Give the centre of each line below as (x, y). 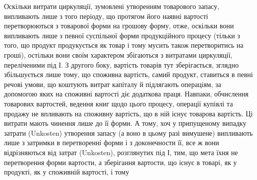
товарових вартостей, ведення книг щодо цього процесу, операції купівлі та (119, 103)
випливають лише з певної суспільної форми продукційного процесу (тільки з (122, 35)
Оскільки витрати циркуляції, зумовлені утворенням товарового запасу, (112, 6)
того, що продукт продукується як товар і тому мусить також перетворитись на (124, 45)
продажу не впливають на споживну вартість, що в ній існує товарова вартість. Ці (128, 113)
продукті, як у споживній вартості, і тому (67, 172)
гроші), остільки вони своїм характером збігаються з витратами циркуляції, (118, 54)
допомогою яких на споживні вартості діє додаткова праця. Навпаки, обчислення (126, 94)
